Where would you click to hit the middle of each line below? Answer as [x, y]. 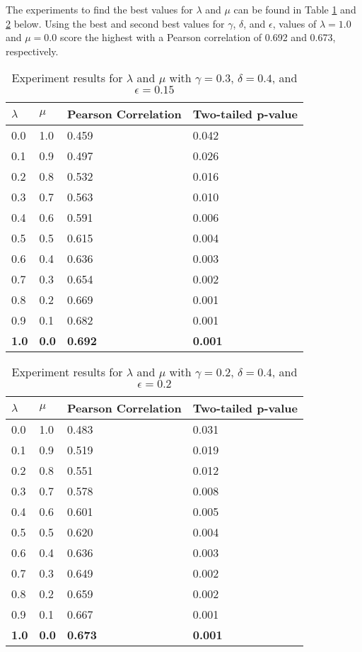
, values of [294, 23]
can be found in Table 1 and [295, 9]
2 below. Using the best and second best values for [115, 23]
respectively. [32, 51]
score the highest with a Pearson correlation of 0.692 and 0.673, [198, 37]
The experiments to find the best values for [99, 9]
